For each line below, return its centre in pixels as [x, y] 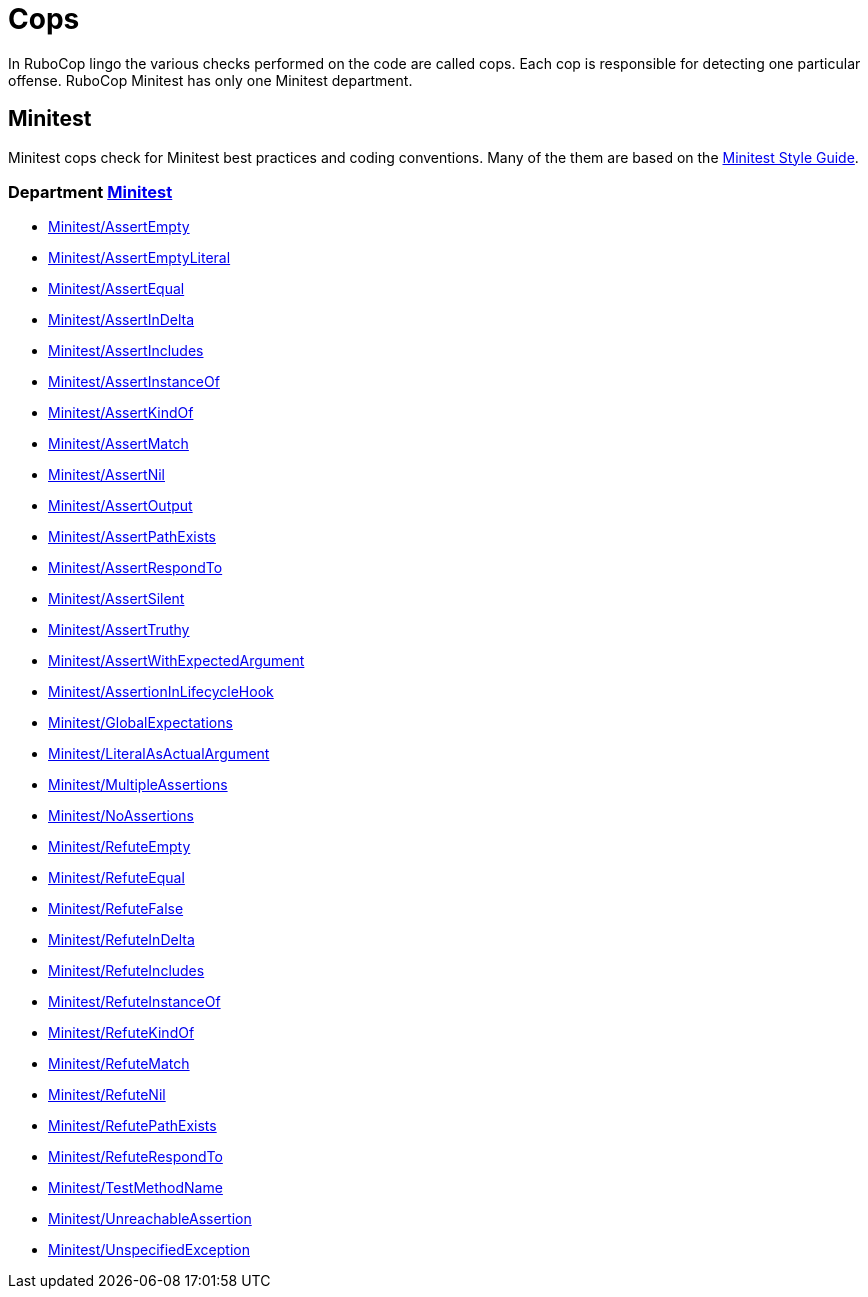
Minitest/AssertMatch [118, 444]
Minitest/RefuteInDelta [121, 940]
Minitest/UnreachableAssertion [150, 1219]
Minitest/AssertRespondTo [135, 568]
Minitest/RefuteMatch [119, 1064]
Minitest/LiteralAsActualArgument [159, 754]
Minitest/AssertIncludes [126, 351]
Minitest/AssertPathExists [132, 537]
